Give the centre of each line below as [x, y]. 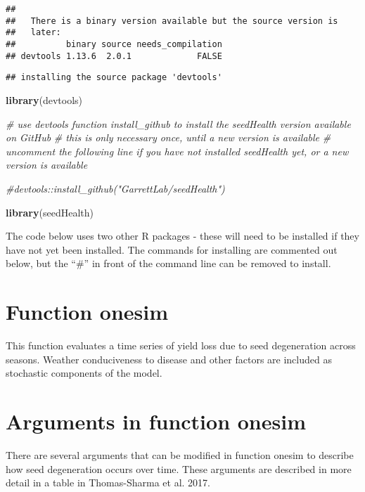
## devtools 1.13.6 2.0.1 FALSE [114, 56]
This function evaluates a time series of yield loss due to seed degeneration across [181, 345]
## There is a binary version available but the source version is [172, 21]
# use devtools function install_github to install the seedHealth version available [178, 123]
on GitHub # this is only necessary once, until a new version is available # [168, 137]
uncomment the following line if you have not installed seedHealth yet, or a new [177, 151]
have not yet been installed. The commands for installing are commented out [172, 249]
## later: [33, 33]
